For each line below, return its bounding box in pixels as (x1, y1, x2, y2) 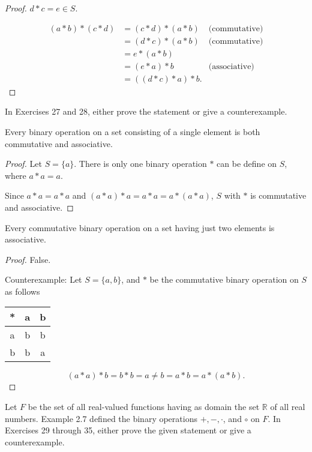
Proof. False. (5, 253, 51, 265)
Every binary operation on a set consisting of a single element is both (5, 125, 260, 137)
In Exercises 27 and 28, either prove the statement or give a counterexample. (5, 105, 287, 118)
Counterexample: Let (5, 273, 82, 286)
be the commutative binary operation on (149, 273, 299, 286)
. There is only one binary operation (74, 157, 207, 170)
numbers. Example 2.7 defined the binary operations (5, 412, 197, 424)
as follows (5, 285, 40, 297)
